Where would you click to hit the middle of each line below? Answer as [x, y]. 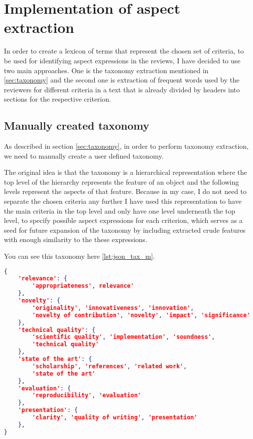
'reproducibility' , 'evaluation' [87, 396]
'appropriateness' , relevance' [83, 286]
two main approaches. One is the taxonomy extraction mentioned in [106, 70]
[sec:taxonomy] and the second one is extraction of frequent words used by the [122, 80]
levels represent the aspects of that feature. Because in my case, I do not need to [125, 191]
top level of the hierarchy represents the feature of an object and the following [122, 181]
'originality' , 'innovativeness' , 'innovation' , [113, 308]
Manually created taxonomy [77, 125]
